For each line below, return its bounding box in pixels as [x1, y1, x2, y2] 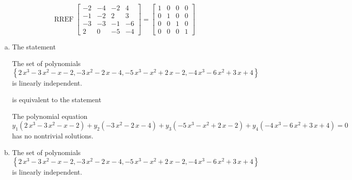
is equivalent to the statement [12, 94, 101, 104]
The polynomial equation [12, 111, 88, 121]
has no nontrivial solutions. [12, 131, 94, 141]
